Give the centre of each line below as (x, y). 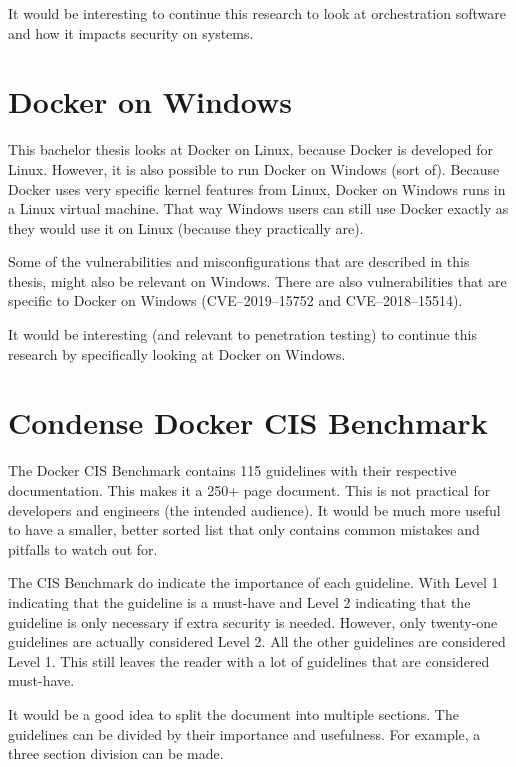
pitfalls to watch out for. (83, 548)
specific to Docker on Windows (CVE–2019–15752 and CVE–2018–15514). (235, 300)
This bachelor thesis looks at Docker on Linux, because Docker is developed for (250, 149)
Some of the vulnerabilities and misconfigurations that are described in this (239, 261)
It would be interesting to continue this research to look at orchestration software (257, 13)
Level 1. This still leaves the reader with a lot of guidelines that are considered (249, 660)
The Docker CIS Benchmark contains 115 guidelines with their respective (232, 470)
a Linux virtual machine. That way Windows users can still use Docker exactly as (258, 208)
